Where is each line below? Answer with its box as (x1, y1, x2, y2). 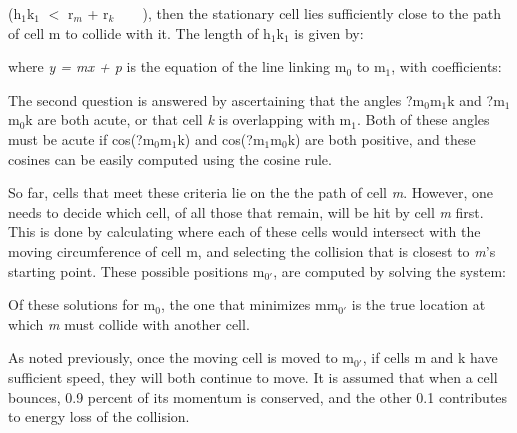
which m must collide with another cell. (8, 313, 250, 334)
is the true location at (351, 294, 486, 315)
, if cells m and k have (362, 347, 498, 368)
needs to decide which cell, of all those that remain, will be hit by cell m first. (8, 201, 484, 222)
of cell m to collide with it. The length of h (8, 22, 271, 43)
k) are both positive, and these (287, 128, 476, 149)
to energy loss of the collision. (8, 406, 190, 427)
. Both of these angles (356, 109, 490, 130)
